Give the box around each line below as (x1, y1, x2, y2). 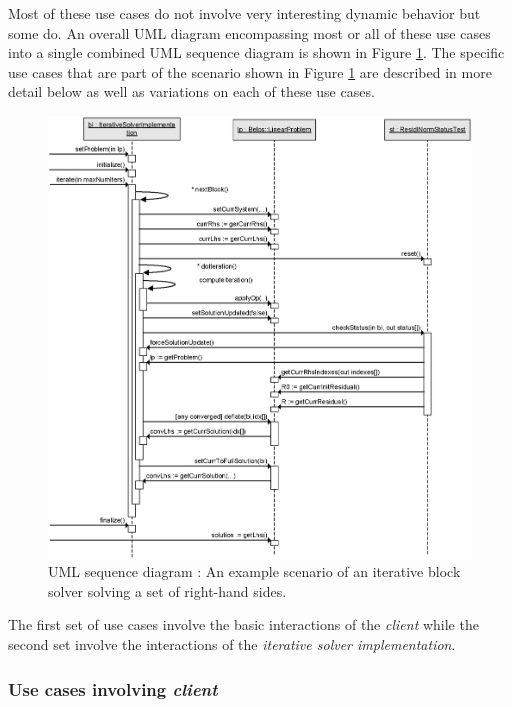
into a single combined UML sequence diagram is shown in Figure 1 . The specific (8, 42, 505, 63)
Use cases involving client (8, 676, 218, 701)
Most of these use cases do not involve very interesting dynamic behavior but (8, 3, 481, 23)
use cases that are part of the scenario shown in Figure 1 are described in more (8, 61, 492, 82)
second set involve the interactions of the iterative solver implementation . (8, 634, 456, 655)
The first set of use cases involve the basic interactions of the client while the (8, 614, 479, 635)
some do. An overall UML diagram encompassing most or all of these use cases (8, 22, 491, 43)
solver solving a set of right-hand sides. (48, 580, 287, 601)
